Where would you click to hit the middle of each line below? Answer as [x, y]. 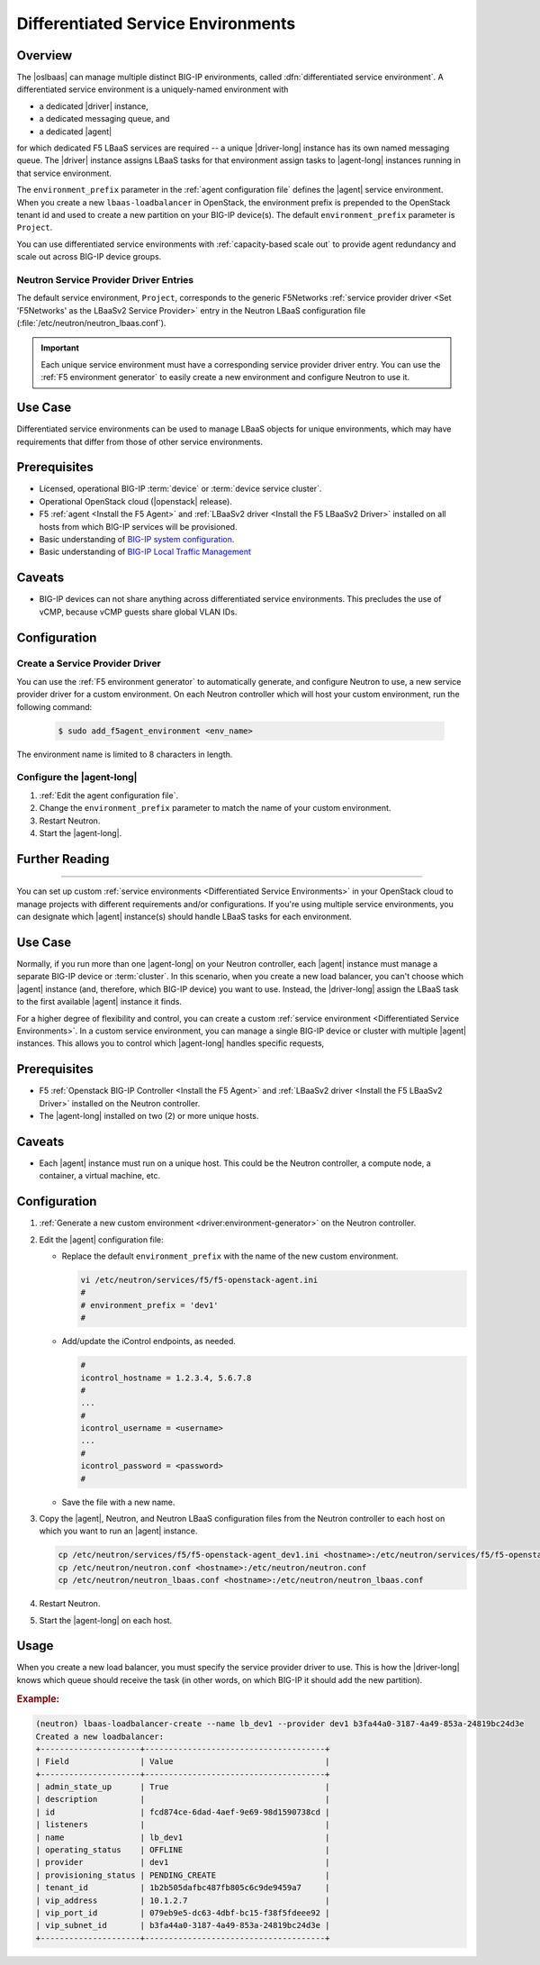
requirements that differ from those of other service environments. [139, 441]
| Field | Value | [183, 1762]
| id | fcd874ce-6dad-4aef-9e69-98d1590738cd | [183, 1812]
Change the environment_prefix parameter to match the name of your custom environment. [215, 808]
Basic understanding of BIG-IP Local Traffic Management [145, 552]
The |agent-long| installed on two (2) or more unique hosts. [149, 1116]
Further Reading [63, 859]
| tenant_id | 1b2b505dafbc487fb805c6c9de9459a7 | [183, 1888]
